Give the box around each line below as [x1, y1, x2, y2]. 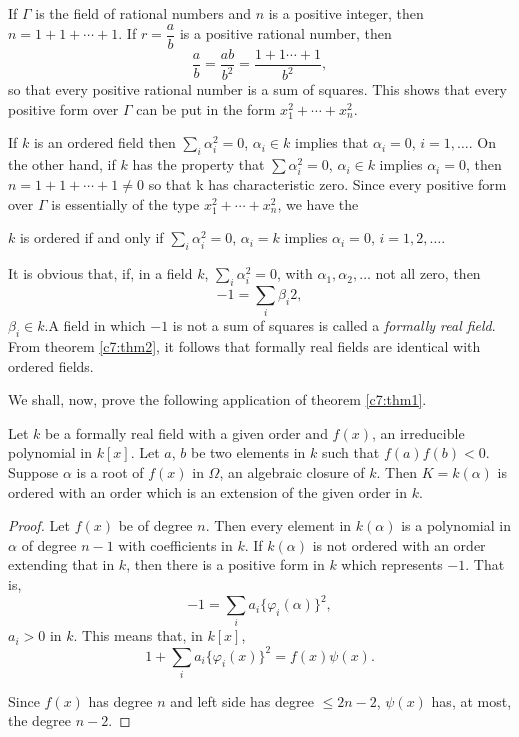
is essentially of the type [51, 193, 200, 214]
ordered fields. [8, 355, 94, 376]
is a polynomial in [401, 515, 511, 536]
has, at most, [431, 690, 512, 711]
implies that [295, 132, 369, 153]
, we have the [277, 193, 359, 214]
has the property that [132, 154, 265, 175]
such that [321, 442, 380, 463]
